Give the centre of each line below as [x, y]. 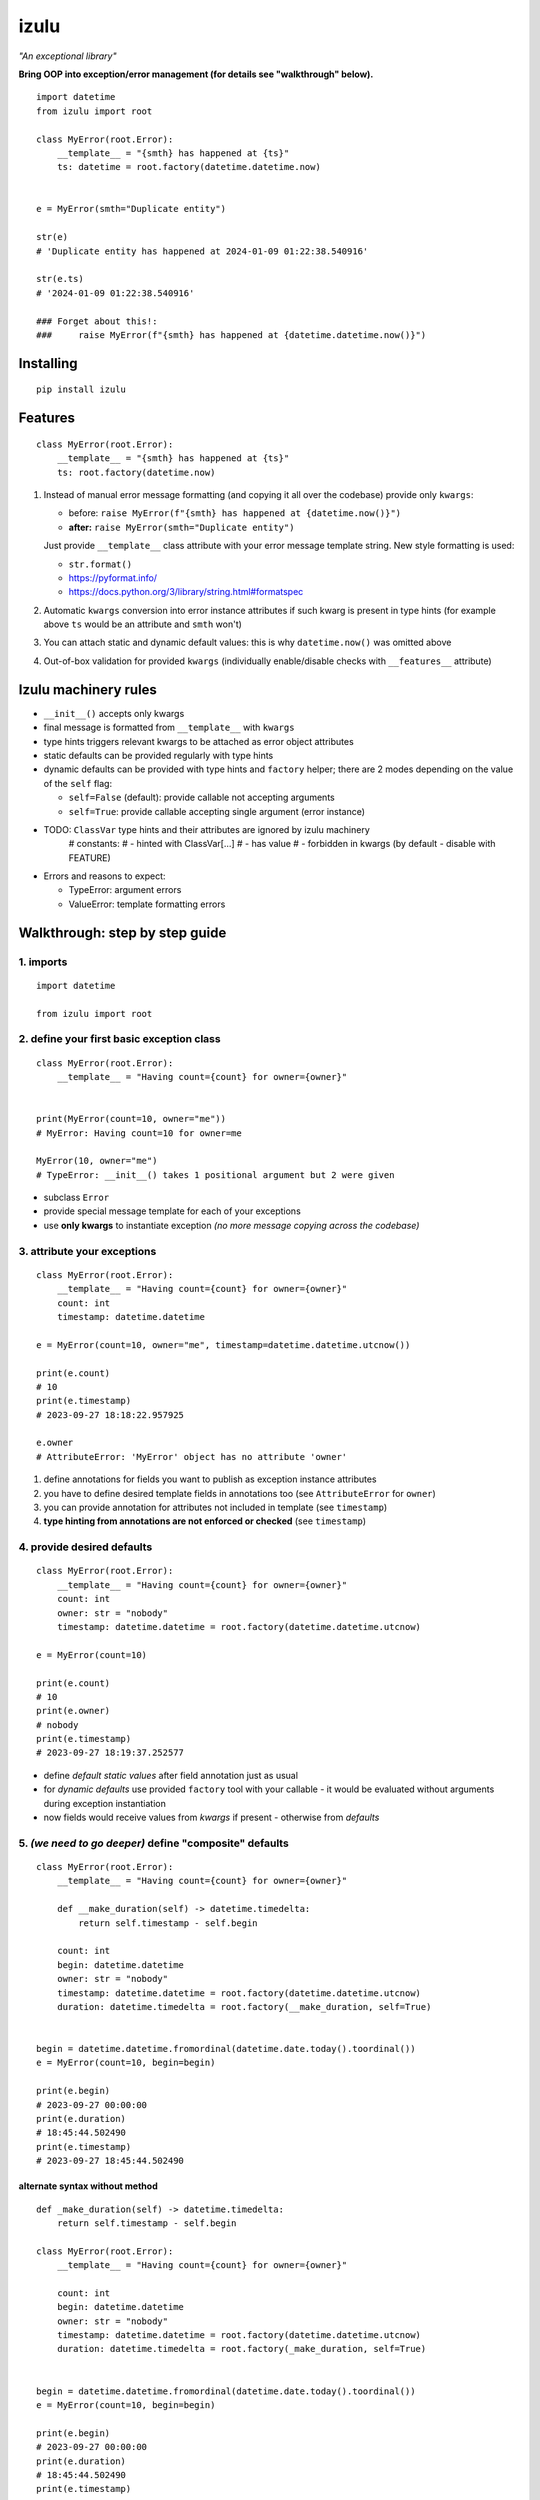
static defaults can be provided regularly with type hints [158, 755]
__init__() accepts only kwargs [114, 713]
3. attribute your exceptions [87, 1251]
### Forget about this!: [97, 321]
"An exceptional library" [67, 56]
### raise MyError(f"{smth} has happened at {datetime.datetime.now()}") [231, 334]
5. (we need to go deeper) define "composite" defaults [153, 1843]
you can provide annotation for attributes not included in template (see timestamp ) [215, 1507]
